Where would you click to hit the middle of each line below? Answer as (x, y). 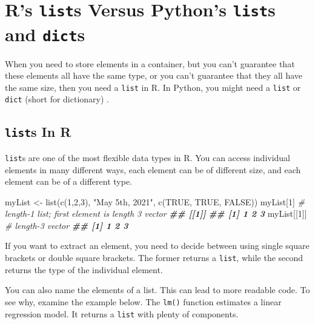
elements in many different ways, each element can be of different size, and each (153, 169)
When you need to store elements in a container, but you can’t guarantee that (150, 63)
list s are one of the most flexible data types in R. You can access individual (148, 157)
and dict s (45, 34)
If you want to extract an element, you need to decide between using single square (157, 246)
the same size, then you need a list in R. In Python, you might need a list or (153, 87)
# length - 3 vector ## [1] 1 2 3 (67, 225)
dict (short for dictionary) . (57, 99)
